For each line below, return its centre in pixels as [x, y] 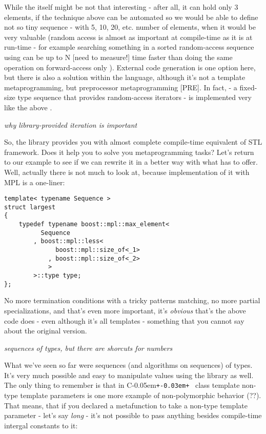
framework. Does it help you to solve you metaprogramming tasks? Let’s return [129, 152]
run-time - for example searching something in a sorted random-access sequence [129, 47]
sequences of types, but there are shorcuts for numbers [88, 348]
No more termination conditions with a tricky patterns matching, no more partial [132, 300]
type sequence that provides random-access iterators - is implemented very [135, 97]
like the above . [28, 107]
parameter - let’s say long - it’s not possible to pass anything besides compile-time [133, 415]
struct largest [30, 207]
